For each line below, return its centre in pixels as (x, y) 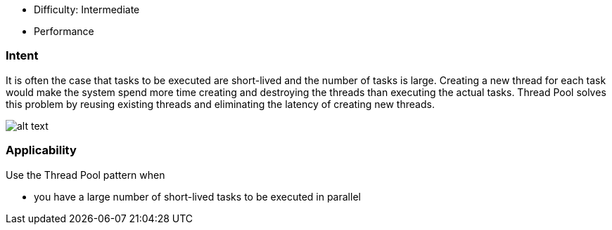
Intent (22, 56)
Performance (64, 31)
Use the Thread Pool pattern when (85, 175)
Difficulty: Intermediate (87, 9)
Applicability (41, 150)
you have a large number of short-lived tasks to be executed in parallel (197, 196)
